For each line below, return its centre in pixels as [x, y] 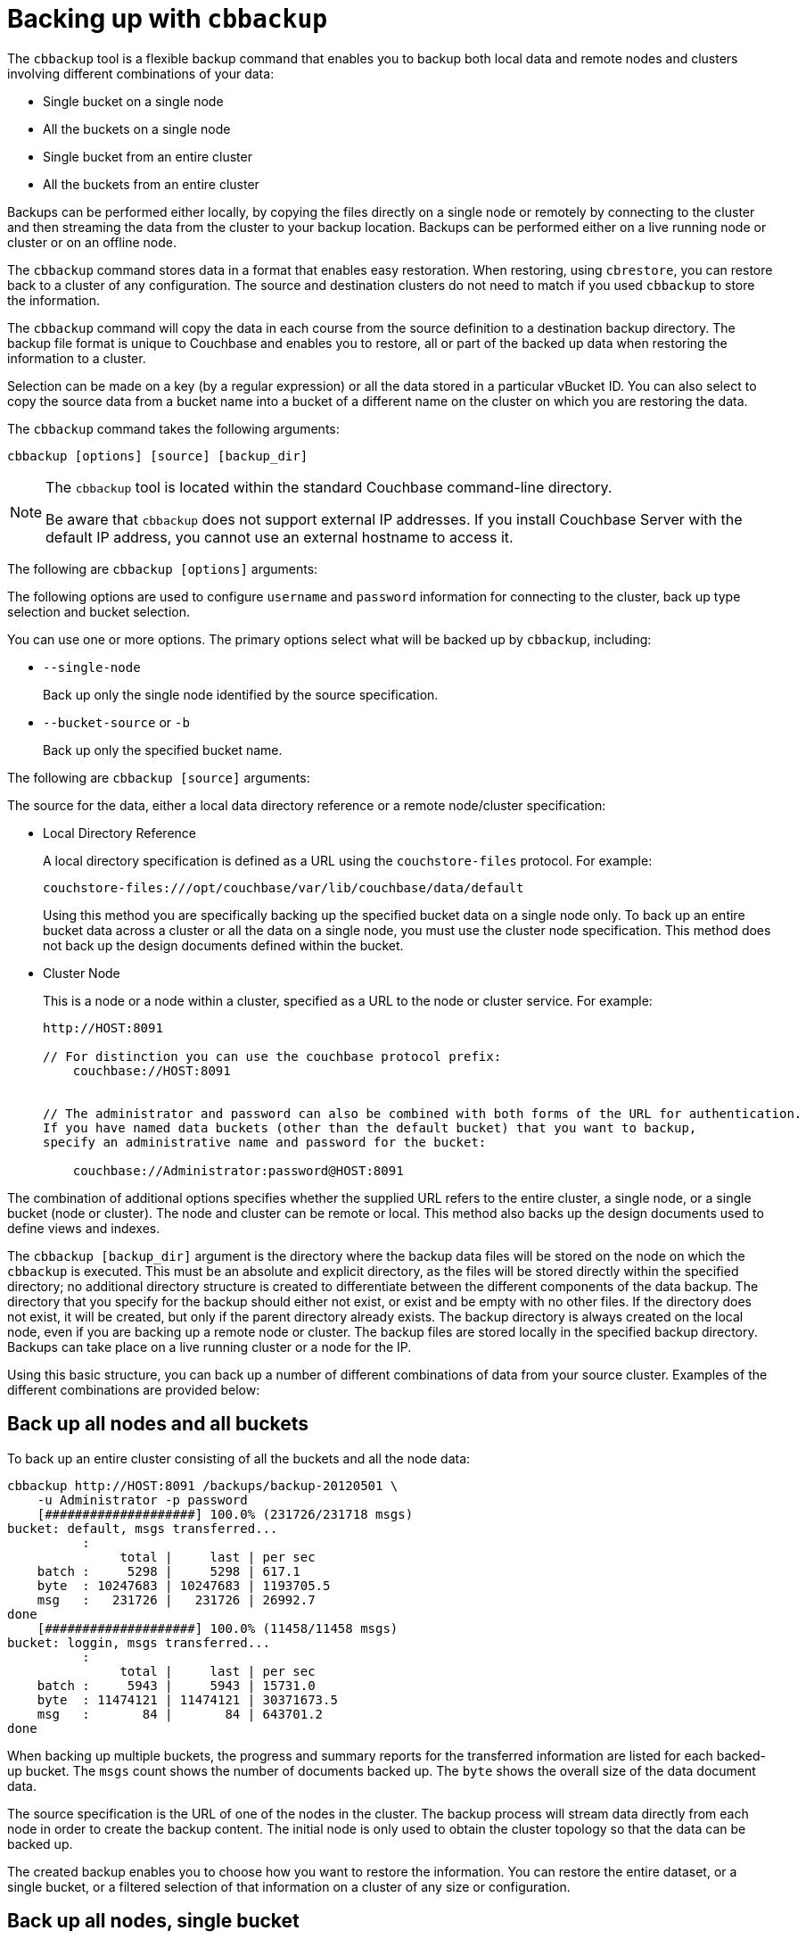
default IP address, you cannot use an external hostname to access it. [280, 537]
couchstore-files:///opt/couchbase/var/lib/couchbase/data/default [284, 887]
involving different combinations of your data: [141, 73]
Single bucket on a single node [133, 101]
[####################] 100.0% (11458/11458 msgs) [218, 1628]
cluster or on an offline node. [92, 242]
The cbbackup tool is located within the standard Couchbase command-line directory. [329, 487]
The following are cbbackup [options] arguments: [163, 568]
